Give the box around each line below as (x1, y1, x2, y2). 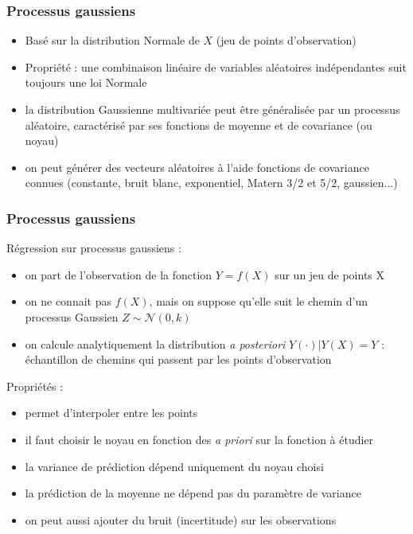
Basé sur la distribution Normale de (25, 32, 200, 49)
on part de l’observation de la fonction (25, 266, 212, 283)
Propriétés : (6, 377, 64, 394)
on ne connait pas (25, 293, 111, 310)
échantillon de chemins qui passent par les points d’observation (25, 351, 332, 368)
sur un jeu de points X (275, 266, 385, 283)
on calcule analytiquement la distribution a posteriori (25, 335, 286, 352)
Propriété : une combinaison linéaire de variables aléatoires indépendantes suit (25, 58, 407, 75)
